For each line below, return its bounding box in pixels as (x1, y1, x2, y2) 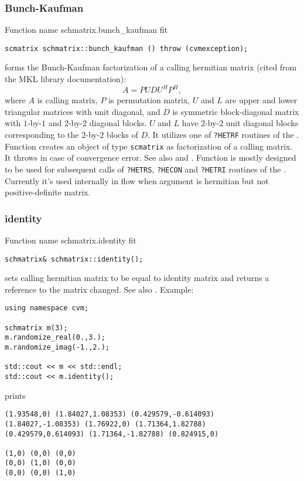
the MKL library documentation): (5, 73, 127, 85)
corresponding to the (5, 128, 79, 140)
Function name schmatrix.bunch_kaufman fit (5, 23, 168, 36)
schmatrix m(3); (5, 323, 68, 332)
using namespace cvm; (5, 304, 89, 313)
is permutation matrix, (108, 94, 190, 106)
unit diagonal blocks (226, 117, 299, 129)
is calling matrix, (37, 94, 98, 106)
